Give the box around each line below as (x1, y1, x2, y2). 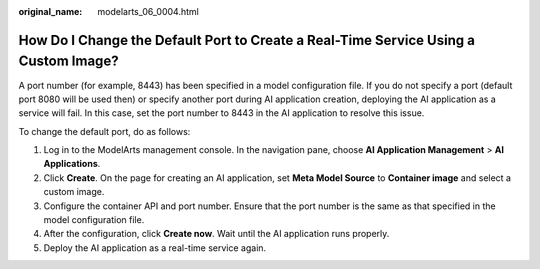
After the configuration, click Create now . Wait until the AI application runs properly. (43, 228, 390, 240)
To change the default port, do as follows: (18, 125, 191, 137)
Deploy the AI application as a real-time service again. (43, 241, 267, 254)
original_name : (18, 6, 83, 17)
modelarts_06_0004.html (97, 6, 199, 17)
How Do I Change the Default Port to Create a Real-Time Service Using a (18, 31, 475, 49)
